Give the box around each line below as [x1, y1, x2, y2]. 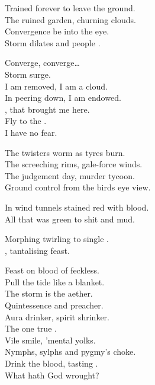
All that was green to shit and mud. [5, 212, 135, 225]
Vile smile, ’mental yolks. [5, 333, 96, 346]
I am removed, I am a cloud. [5, 79, 108, 92]
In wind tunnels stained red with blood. [5, 201, 149, 213]
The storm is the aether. [5, 287, 93, 300]
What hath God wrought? [5, 368, 99, 381]
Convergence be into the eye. [5, 25, 109, 37]
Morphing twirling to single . [5, 233, 109, 245]
